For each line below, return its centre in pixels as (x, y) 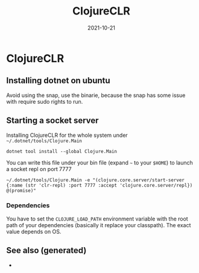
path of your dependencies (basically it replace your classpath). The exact (99, 225)
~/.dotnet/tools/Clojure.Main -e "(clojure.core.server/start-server (96, 180)
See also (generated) (46, 250)
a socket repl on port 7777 (39, 169)
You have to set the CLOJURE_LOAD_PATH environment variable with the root (97, 219)
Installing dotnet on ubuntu (58, 80)
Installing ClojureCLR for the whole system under (67, 135)
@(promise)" (21, 190)
